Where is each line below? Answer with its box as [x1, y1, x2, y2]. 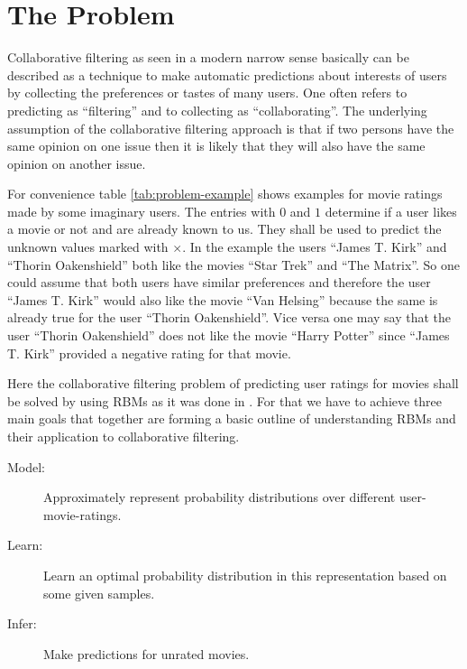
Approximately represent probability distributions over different [43, 488, 396, 506]
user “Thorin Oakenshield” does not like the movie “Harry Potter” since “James [7, 326, 450, 345]
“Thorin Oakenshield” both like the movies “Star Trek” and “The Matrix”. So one [7, 255, 460, 274]
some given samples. [43, 583, 155, 602]
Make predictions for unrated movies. [43, 644, 250, 663]
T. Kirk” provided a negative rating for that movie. [7, 343, 291, 362]
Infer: [7, 614, 37, 633]
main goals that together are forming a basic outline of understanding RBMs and [7, 409, 456, 428]
